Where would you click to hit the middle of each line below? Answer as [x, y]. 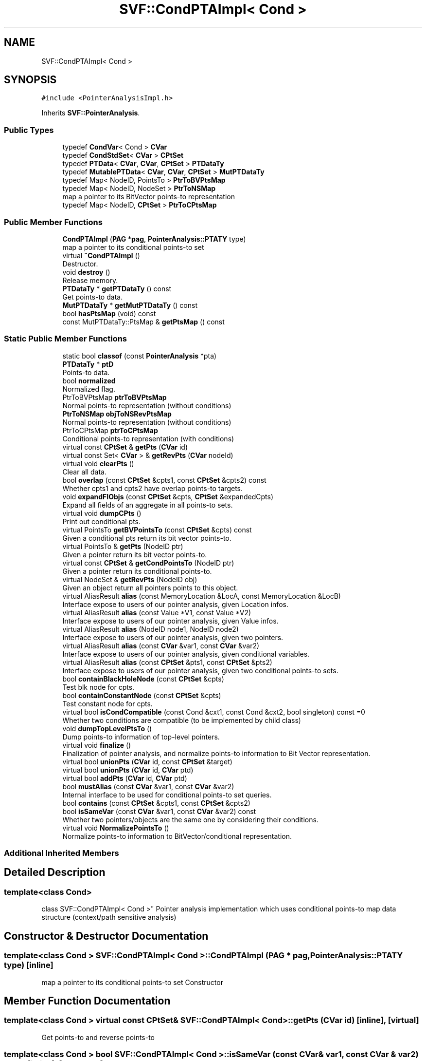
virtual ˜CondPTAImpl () [101, 255]
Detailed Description [55, 872]
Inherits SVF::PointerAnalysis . [91, 113]
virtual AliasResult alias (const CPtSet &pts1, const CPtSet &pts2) [167, 662]
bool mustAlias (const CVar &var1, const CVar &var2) [148, 786]
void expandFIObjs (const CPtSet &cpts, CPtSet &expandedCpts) [168, 496]
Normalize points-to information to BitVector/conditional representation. [177, 836]
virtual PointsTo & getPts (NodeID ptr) [123, 546]
